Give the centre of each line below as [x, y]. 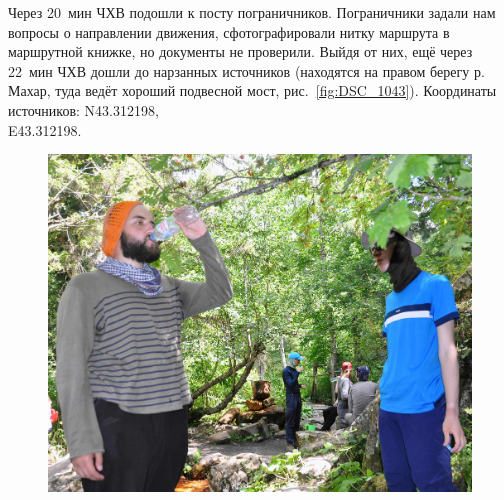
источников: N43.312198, [83, 109]
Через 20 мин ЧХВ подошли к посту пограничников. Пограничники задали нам [252, 12]
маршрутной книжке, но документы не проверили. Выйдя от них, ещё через [240, 51]
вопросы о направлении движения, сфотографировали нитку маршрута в [229, 31]
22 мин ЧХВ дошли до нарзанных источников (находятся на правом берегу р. [246, 70]
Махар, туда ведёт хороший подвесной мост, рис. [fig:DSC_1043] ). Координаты [252, 90]
